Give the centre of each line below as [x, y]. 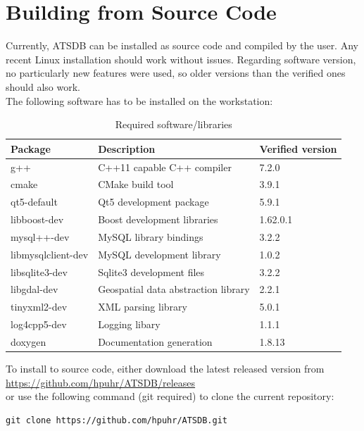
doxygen [29, 341]
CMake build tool [136, 184]
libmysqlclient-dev [50, 254]
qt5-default [34, 202]
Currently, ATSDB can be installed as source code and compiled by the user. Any [182, 45]
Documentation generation [155, 341]
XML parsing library [143, 307]
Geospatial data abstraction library [174, 289]
